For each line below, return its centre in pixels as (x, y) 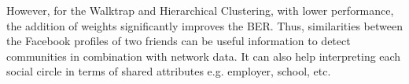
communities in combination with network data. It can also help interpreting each (204, 56)
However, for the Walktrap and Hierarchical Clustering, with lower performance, (200, 10)
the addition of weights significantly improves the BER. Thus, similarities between (204, 25)
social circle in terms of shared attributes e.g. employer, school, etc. (169, 71)
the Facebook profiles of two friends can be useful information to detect (179, 41)
